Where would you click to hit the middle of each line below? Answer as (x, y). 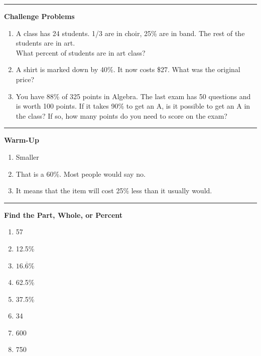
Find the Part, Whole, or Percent (63, 215)
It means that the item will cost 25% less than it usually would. (114, 191)
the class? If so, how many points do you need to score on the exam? (121, 115)
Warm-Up (22, 140)
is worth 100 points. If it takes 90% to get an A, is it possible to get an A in (133, 106)
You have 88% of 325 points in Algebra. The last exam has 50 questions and (133, 96)
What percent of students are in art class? (81, 52)
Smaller (27, 156)
